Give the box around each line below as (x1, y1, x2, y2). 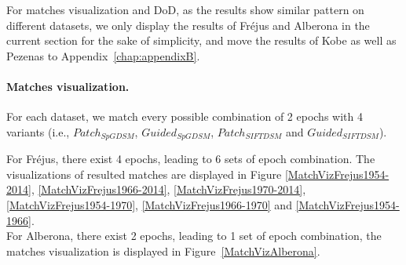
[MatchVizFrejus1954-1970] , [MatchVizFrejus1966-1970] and (6, 197, 292, 212)
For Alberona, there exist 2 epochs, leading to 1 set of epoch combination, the (6, 227, 382, 244)
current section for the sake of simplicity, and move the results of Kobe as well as (6, 32, 397, 49)
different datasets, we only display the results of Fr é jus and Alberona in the (6, 16, 370, 33)
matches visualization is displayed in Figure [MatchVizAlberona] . (6, 242, 320, 259)
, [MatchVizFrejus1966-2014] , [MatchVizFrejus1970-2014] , (31, 181, 306, 198)
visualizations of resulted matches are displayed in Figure (6, 165, 282, 182)
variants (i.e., (6, 123, 70, 140)
